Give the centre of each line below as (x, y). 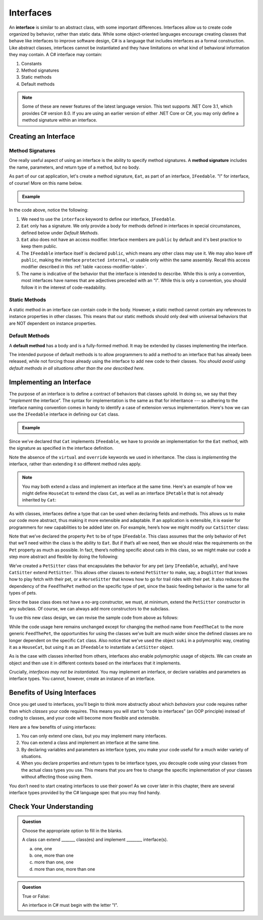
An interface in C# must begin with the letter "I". (70, 905)
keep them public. (39, 246)
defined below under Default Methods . (60, 233)
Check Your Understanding (51, 807)
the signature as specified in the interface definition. (61, 448)
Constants (31, 63)
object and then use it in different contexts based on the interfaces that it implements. (95, 663)
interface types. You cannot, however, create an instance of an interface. (82, 679)
